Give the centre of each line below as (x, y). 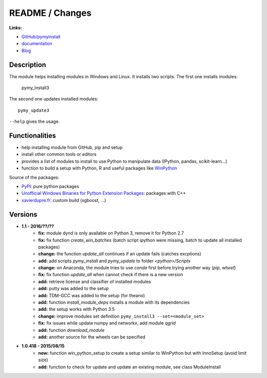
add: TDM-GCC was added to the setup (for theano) (92, 295)
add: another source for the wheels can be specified (92, 337)
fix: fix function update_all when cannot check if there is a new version (111, 275)
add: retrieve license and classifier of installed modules (95, 282)
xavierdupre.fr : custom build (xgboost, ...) (64, 200)
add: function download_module (71, 330)
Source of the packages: (34, 177)
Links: (16, 28)
